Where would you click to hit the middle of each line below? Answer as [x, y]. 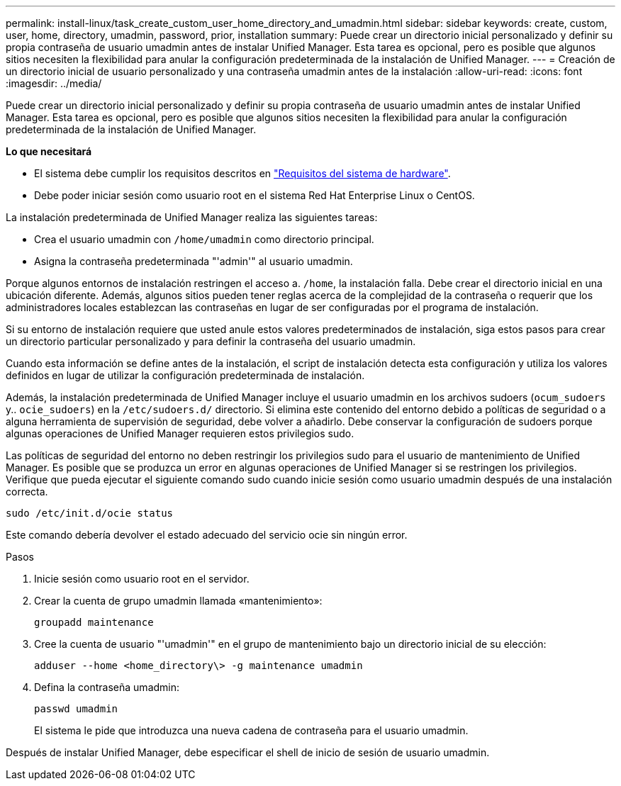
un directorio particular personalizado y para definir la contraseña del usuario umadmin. [211, 341]
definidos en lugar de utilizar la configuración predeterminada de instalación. [185, 375]
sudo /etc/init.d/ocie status [90, 513]
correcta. [27, 492]
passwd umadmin [76, 709]
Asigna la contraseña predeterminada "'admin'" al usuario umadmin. [194, 261]
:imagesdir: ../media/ [54, 83]
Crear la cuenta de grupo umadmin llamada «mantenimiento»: [178, 601]
